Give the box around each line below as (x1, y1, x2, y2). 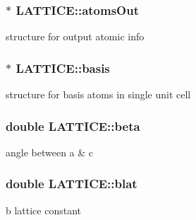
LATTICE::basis (16, 59, 110, 76)
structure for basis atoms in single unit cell (6, 87, 191, 102)
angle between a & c (6, 144, 94, 159)
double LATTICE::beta (6, 117, 140, 134)
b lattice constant (6, 202, 82, 217)
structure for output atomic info (6, 29, 145, 44)
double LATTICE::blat (6, 175, 137, 192)
